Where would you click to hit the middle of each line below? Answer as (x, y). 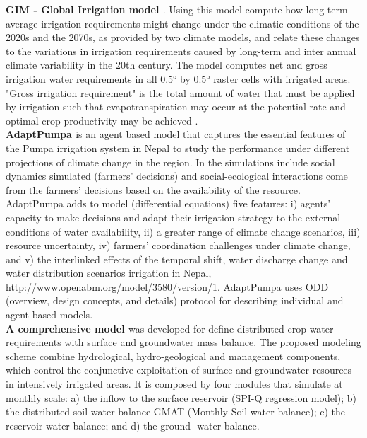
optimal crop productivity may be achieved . (102, 120)
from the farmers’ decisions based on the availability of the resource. (153, 189)
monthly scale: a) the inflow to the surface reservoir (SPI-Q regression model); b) (181, 397)
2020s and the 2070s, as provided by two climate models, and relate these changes (183, 37)
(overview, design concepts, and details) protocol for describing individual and (175, 300)
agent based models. (49, 315)
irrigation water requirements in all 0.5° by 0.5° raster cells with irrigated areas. (178, 78)
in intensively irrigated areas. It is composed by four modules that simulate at (174, 384)
